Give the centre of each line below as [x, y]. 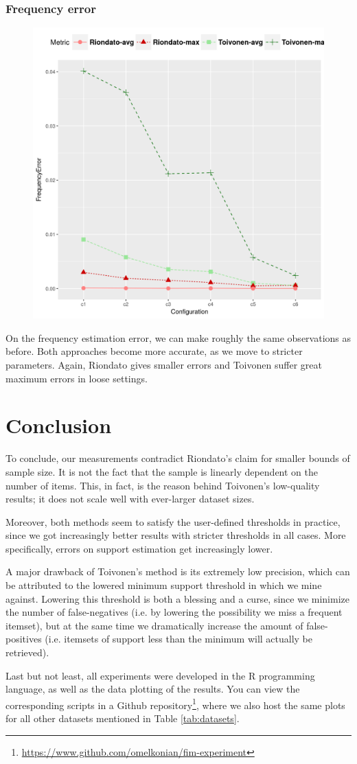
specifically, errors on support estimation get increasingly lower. [139, 548]
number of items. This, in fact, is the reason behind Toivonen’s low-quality [163, 485]
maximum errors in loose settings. [77, 378]
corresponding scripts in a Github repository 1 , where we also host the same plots [175, 704]
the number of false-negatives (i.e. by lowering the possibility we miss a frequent [174, 612]
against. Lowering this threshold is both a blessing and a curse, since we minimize [178, 598]
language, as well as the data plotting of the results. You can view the [153, 689]
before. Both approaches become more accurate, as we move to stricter [154, 351]
